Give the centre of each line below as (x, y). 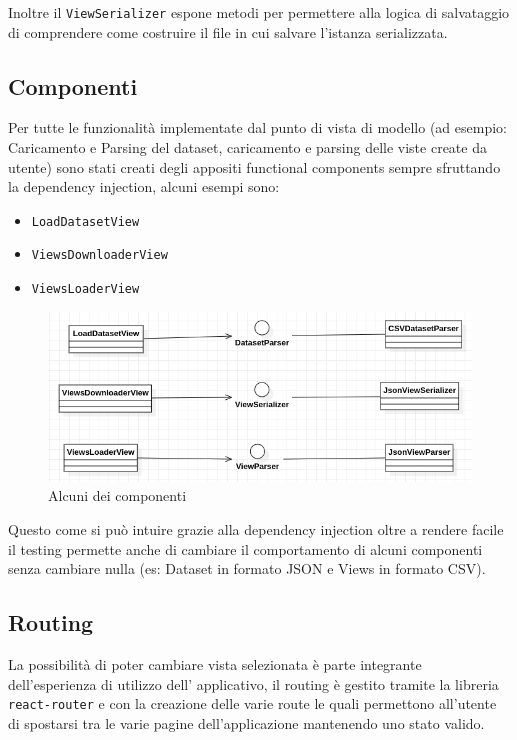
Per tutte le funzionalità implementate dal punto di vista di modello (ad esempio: (257, 127)
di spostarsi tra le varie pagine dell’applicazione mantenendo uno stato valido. (246, 722)
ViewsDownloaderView (99, 255)
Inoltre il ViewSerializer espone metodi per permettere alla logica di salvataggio (259, 12)
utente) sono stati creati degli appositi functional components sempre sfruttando (254, 166)
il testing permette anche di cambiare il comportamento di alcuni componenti (245, 548)
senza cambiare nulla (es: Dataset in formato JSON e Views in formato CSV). (247, 568)
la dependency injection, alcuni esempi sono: (144, 186)
